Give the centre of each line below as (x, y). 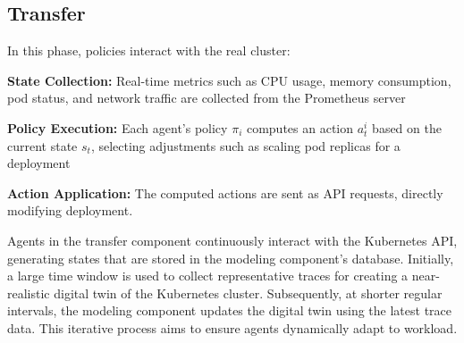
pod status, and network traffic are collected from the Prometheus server (207, 98)
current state (42, 145)
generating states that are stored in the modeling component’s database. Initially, (231, 258)
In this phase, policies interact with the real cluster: (149, 50)
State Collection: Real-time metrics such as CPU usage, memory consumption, (229, 80)
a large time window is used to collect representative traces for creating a (208, 276)
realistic (29, 293)
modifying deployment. (70, 210)
